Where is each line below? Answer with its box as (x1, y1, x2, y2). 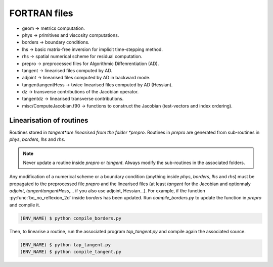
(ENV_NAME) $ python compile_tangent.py (20, 249, 121, 255)
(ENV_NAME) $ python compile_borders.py (20, 215, 121, 221)
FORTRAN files (9, 8, 73, 19)
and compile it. (9, 202, 40, 208)
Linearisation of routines (9, 116, 88, 125)
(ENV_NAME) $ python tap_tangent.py (20, 242, 111, 247)
